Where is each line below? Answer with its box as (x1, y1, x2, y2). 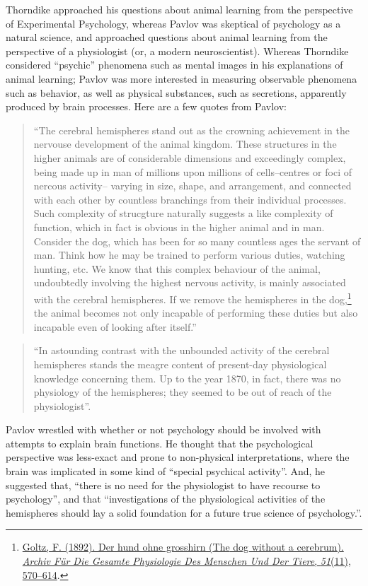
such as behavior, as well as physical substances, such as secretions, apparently (6, 85, 347, 100)
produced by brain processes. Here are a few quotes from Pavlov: (6, 99, 287, 114)
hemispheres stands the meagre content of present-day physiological (33, 356, 327, 371)
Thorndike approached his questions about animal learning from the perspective (6, 2, 353, 16)
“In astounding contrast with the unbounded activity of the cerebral (33, 343, 330, 358)
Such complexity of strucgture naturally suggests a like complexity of (33, 206, 333, 221)
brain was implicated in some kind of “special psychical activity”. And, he (6, 464, 326, 479)
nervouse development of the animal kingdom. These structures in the (33, 136, 337, 151)
